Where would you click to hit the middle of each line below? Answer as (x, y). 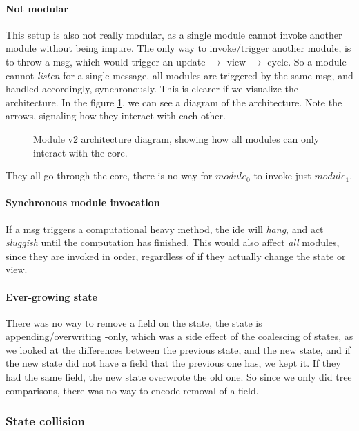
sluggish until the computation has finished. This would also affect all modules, (173, 242)
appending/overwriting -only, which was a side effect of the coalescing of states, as (179, 336)
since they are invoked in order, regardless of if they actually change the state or (176, 255)
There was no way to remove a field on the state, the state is (134, 322)
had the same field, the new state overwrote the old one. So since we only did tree (179, 377)
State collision (46, 421)
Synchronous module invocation (83, 202)
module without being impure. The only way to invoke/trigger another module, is (178, 48)
